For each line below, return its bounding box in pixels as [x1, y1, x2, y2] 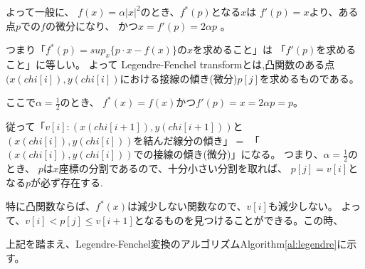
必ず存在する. [41, 174, 103, 189]
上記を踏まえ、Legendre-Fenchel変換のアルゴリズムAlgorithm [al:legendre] [6, 236, 337, 251]
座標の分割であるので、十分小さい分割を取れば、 [58, 161, 288, 176]
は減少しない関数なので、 [127, 199, 247, 213]
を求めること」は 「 [192, 42, 286, 57]
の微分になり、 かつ [45, 18, 139, 33]
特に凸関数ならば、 [6, 199, 95, 213]
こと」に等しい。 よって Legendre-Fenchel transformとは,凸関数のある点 [6, 56, 335, 71]
